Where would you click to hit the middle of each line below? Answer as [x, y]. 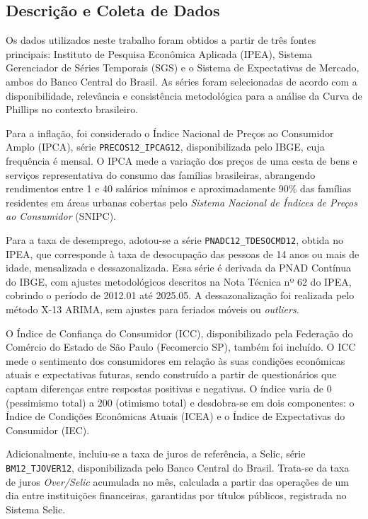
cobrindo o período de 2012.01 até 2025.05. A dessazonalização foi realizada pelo [180, 295]
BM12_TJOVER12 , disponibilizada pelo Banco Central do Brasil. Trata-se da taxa [178, 467]
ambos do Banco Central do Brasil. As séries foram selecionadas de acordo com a [182, 81]
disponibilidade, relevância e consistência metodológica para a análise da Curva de [184, 95]
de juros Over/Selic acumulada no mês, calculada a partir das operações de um [177, 481]
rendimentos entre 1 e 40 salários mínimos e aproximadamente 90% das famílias [179, 188]
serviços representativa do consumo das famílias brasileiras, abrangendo [161, 174]
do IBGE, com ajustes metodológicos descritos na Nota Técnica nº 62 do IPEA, [179, 281]
